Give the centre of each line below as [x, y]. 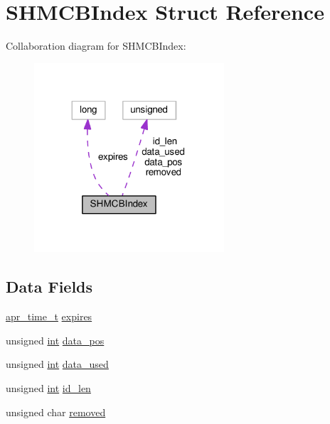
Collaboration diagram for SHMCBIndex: [96, 46]
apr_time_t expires [49, 316]
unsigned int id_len [48, 387]
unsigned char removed [56, 412]
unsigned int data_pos [55, 340]
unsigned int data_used [57, 364]
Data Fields [49, 287]
